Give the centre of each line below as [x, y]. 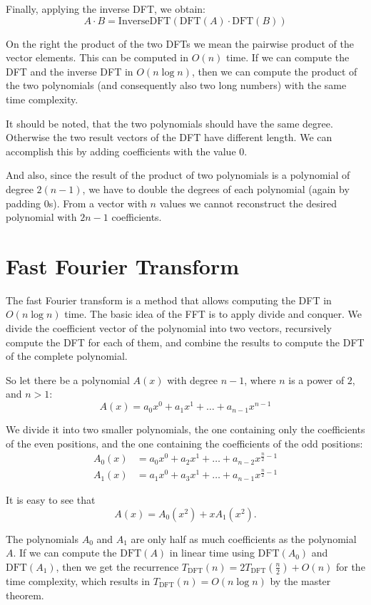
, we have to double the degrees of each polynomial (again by [216, 188]
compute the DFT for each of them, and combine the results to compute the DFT [185, 342]
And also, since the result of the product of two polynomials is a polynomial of [178, 175]
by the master [300, 580]
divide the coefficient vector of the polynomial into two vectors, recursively [169, 328]
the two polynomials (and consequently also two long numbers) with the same [176, 85]
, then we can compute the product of [274, 71]
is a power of [316, 379]
